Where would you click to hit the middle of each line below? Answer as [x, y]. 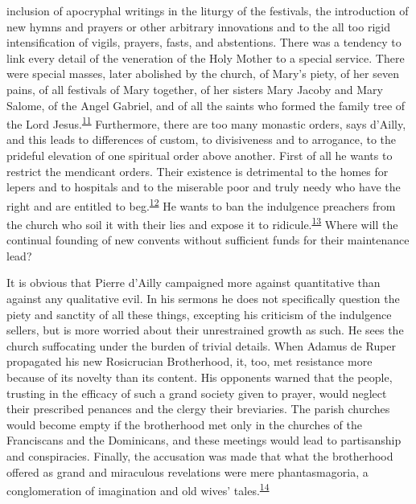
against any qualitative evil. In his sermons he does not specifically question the [203, 299]
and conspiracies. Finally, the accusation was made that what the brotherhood [200, 456]
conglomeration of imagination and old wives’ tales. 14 [138, 489]
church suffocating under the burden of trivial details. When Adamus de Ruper [202, 345]
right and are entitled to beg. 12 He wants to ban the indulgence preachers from [201, 204]
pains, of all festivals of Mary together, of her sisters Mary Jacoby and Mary [195, 89]
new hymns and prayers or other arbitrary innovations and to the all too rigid [198, 26]
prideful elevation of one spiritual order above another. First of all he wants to [200, 155]
